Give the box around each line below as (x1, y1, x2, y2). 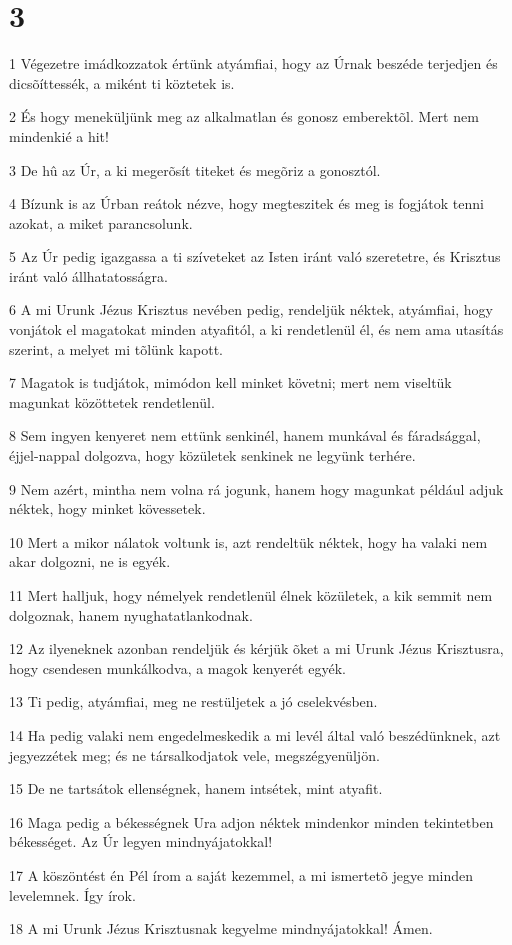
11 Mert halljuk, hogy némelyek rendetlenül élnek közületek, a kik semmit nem (9, 585, 493, 605)
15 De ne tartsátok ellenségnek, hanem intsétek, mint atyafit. (9, 778, 383, 799)
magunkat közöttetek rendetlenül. (9, 391, 215, 412)
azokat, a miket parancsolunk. (9, 212, 193, 233)
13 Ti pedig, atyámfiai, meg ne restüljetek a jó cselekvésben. (9, 691, 378, 712)
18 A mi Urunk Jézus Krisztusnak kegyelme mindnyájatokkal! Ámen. (9, 918, 433, 939)
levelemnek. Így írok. (9, 884, 136, 905)
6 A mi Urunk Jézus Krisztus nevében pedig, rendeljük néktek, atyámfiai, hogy (9, 299, 493, 320)
